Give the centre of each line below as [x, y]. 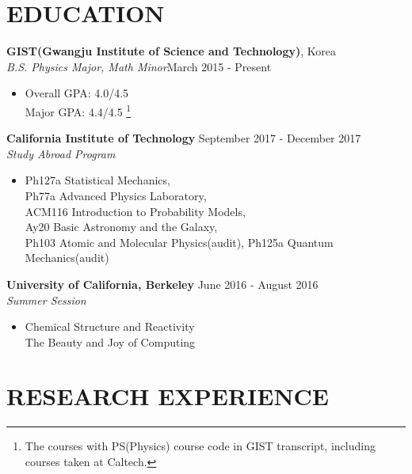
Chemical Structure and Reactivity [110, 326]
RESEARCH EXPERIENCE [168, 396]
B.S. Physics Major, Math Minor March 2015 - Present [139, 66]
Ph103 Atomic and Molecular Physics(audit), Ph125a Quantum [179, 242]
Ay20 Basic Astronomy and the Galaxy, [121, 227]
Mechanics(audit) [67, 258]
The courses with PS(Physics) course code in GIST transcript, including [200, 446]
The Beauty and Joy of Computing [110, 341]
